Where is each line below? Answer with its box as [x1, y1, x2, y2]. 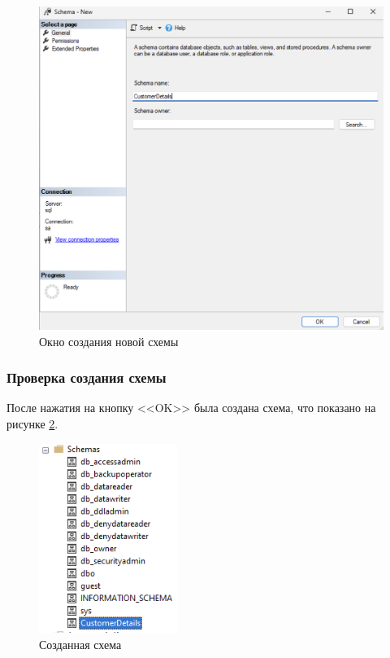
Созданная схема [39, 635, 122, 652]
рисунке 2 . [6, 415, 58, 432]
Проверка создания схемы [6, 367, 167, 388]
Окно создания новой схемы [39, 332, 179, 349]
